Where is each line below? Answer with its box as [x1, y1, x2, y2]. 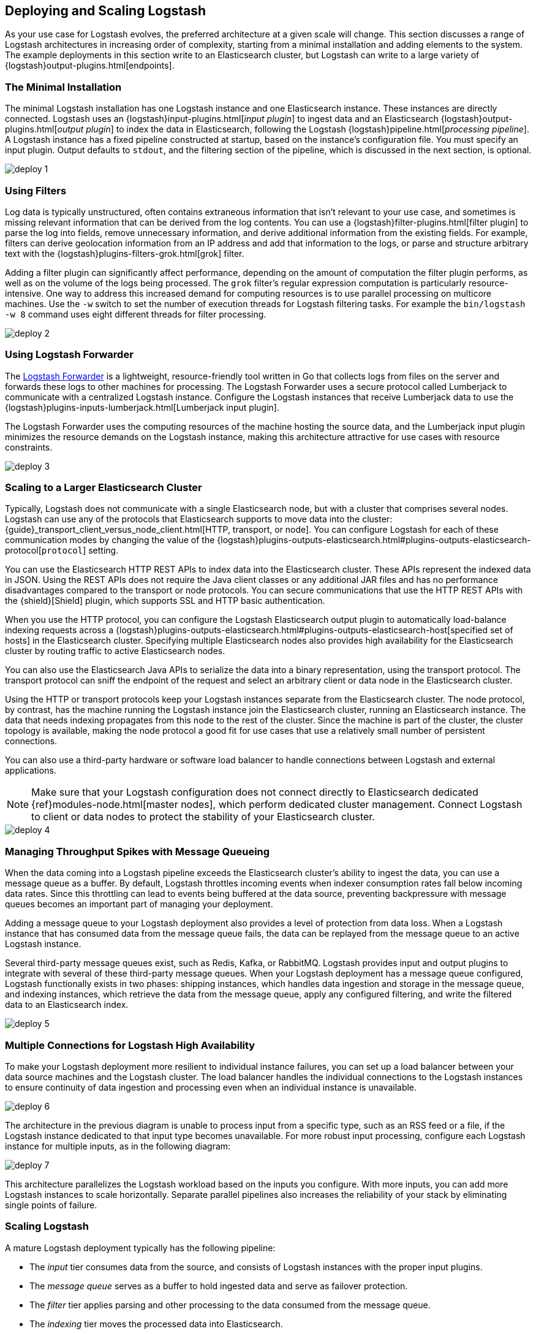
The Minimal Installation [5, 80, 122, 93]
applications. [5, 765, 56, 776]
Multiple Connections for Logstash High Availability [5, 1039, 255, 1051]
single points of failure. [5, 1199, 97, 1210]
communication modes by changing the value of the [5, 535, 215, 546]
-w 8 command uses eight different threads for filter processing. [5, 308, 266, 319]
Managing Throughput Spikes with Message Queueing [5, 845, 270, 858]
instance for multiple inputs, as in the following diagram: [5, 1140, 231, 1151]
